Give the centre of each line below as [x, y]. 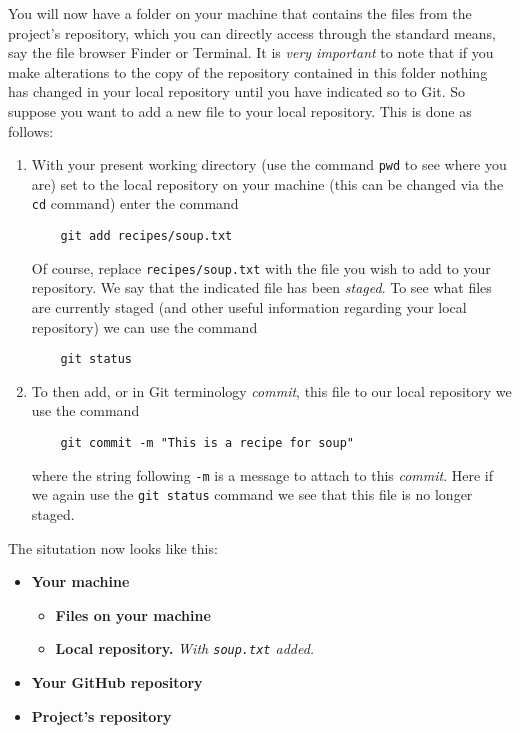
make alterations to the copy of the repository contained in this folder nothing [248, 71]
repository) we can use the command [144, 326]
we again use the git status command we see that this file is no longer [252, 494]
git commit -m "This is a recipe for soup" [207, 443]
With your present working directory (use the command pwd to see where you [269, 164]
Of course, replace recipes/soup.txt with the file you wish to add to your [261, 267]
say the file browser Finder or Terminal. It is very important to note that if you [251, 52]
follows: [31, 130]
